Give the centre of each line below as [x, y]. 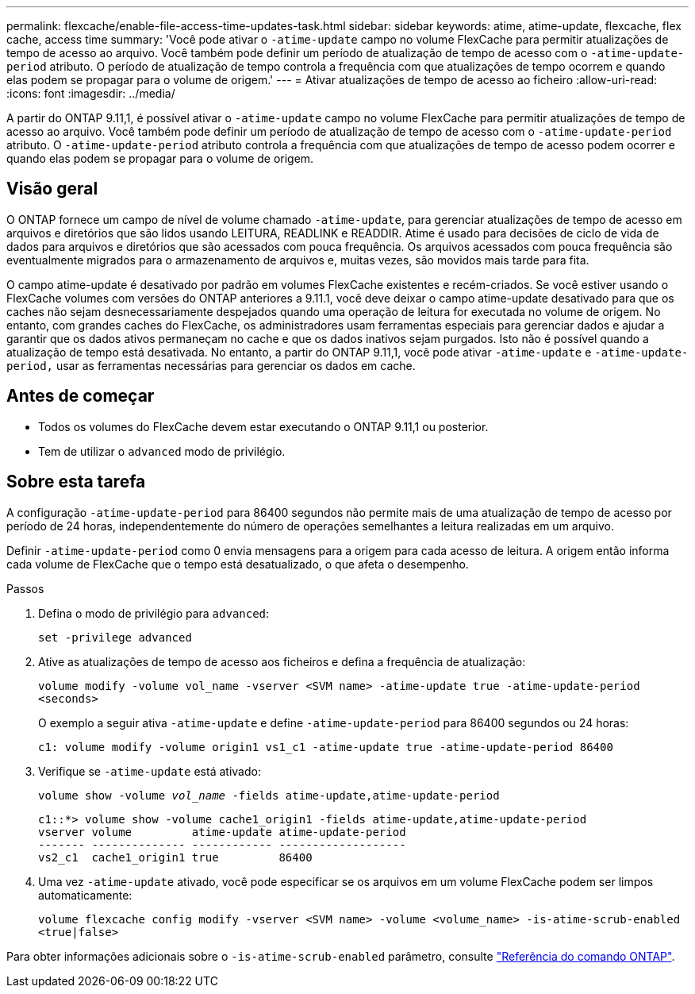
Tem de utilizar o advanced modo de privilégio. [162, 451]
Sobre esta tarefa [76, 482]
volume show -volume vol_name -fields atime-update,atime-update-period [269, 795]
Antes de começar [81, 396]
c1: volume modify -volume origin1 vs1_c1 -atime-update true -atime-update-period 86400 [326, 747]
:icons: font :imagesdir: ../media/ [91, 93]
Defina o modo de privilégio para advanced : [154, 613]
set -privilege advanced [115, 637]
